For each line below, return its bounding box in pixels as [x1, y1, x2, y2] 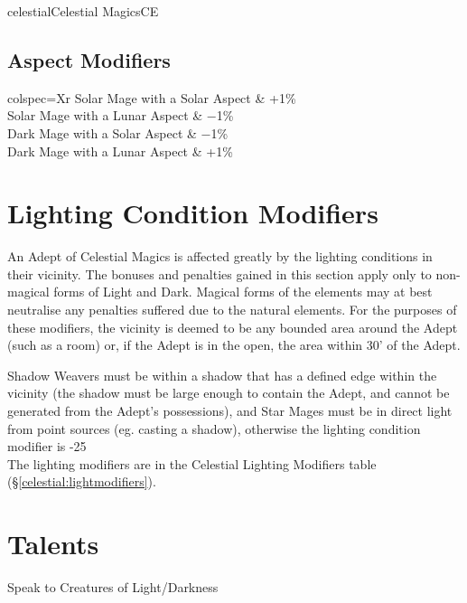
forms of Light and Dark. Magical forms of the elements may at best [53, 282, 433, 301]
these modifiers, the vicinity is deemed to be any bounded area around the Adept [7, 317, 458, 336]
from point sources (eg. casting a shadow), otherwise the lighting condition [7, 419, 421, 438]
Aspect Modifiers [7, 45, 171, 73]
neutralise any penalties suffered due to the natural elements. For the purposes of [7, 300, 457, 319]
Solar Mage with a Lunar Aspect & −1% [7, 106, 234, 125]
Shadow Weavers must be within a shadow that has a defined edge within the [7, 365, 437, 384]
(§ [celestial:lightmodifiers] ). [7, 472, 156, 491]
